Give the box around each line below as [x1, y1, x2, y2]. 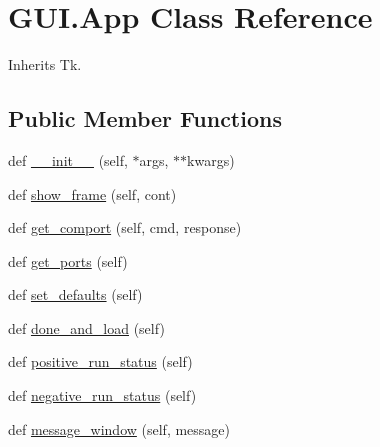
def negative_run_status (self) [8, 385, 197, 406]
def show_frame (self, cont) [8, 183, 177, 204]
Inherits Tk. [8, 54, 82, 75]
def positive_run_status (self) [8, 351, 193, 372]
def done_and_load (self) [8, 317, 165, 338]
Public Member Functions [8, 103, 282, 134]
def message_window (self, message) [8, 418, 231, 439]
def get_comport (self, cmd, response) [8, 217, 242, 238]
